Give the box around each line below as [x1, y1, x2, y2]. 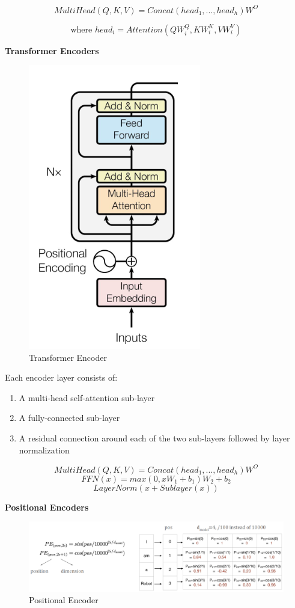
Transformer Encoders [5, 44, 99, 57]
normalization [19, 443, 70, 456]
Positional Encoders [5, 500, 89, 513]
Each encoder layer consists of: [5, 371, 118, 384]
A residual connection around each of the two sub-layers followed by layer [19, 432, 290, 444]
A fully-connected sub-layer [19, 411, 120, 424]
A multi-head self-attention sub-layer [19, 391, 155, 404]
